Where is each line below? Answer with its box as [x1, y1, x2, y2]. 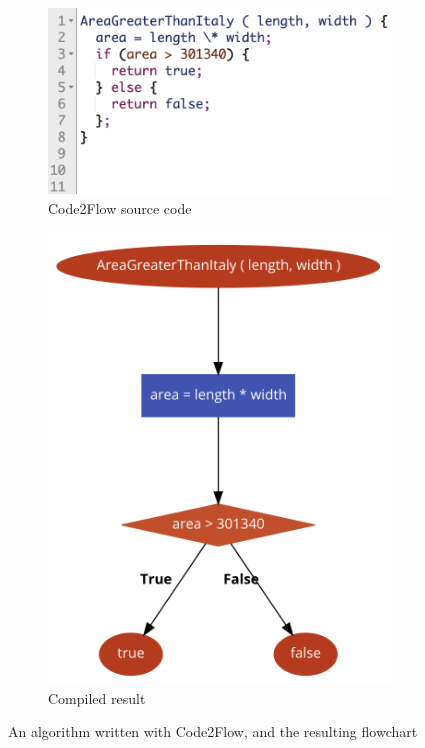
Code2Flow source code [48, 197, 192, 218]
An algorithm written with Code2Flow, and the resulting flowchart [8, 721, 418, 742]
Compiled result [48, 687, 146, 708]
